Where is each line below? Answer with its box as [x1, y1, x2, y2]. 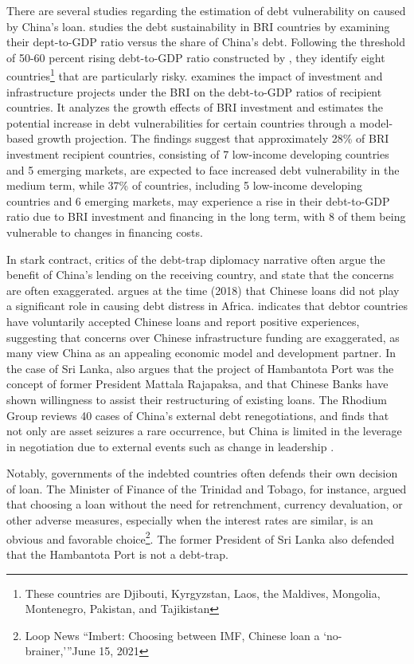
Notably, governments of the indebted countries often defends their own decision [6, 465, 398, 481]
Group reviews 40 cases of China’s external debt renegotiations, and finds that [6, 407, 389, 423]
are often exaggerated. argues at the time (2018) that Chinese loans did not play [6, 281, 400, 298]
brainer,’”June [25, 642, 96, 659]
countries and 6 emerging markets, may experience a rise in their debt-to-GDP [6, 192, 390, 209]
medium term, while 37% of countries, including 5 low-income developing [6, 177, 362, 194]
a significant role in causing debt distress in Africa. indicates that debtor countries [6, 297, 408, 314]
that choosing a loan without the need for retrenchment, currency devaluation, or [6, 496, 403, 513]
